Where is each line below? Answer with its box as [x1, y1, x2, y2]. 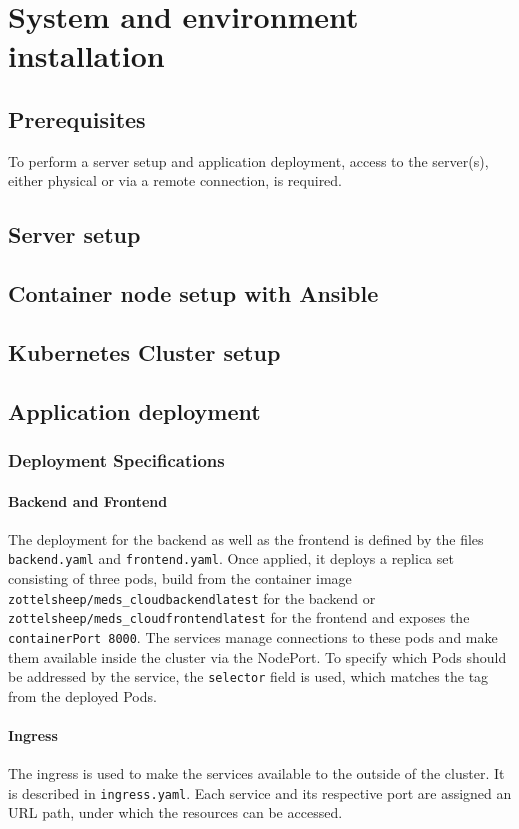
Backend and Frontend [8, 490, 168, 511]
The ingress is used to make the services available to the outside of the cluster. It [8, 763, 505, 784]
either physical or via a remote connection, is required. [8, 170, 343, 191]
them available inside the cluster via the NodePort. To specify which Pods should [8, 646, 507, 667]
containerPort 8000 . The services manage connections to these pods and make [8, 626, 498, 647]
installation [8, 35, 165, 76]
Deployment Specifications [8, 448, 225, 472]
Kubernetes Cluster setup [8, 336, 281, 367]
